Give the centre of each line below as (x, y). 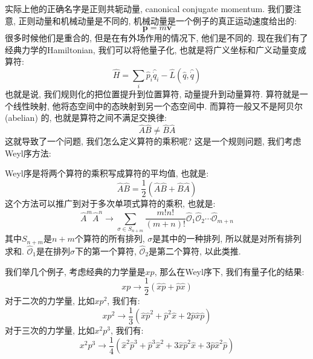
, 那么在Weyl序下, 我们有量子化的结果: (229, 271)
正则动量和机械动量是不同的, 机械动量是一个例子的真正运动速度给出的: (157, 20)
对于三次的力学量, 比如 (50, 330)
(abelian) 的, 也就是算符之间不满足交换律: (86, 118)
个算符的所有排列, (110, 238)
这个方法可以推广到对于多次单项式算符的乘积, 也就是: (110, 203)
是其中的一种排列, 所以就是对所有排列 (227, 238)
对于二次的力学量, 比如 (50, 301)
